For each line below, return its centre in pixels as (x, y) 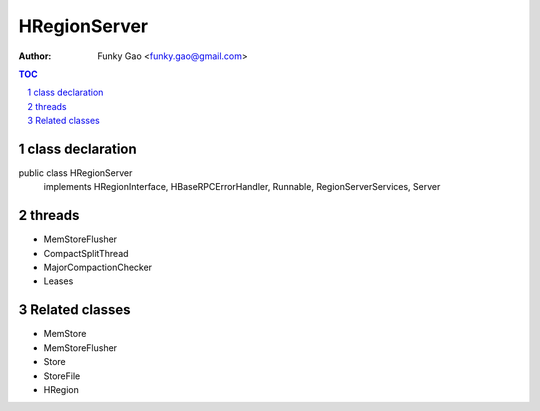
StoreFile (62, 376)
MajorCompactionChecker (98, 267)
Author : (35, 56)
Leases (58, 281)
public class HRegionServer (75, 173)
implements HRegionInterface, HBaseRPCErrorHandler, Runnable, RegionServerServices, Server (242, 187)
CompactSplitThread (86, 253)
